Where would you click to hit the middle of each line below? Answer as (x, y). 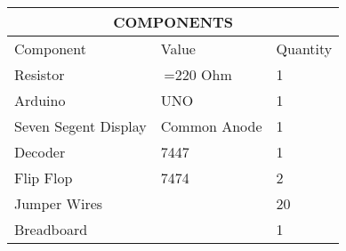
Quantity (304, 49)
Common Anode (211, 126)
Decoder (40, 152)
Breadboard (51, 229)
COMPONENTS (173, 22)
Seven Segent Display (80, 126)
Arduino (40, 100)
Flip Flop (44, 178)
